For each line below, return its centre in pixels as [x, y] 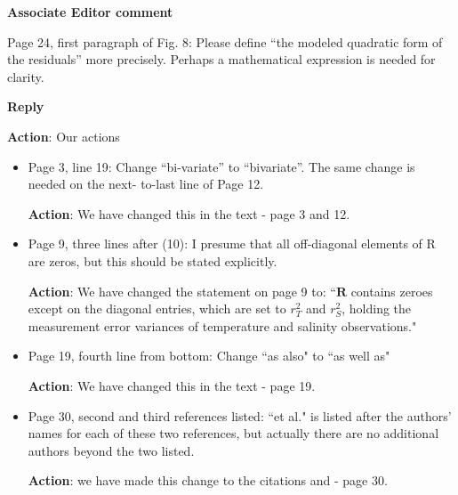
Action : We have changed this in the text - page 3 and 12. [189, 213]
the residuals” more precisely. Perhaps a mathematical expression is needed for [221, 59]
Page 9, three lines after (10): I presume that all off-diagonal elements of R [232, 243]
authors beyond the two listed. [111, 450]
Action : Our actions [64, 136]
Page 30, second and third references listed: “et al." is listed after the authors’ [240, 415]
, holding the [377, 308]
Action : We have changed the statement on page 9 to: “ [182, 291]
